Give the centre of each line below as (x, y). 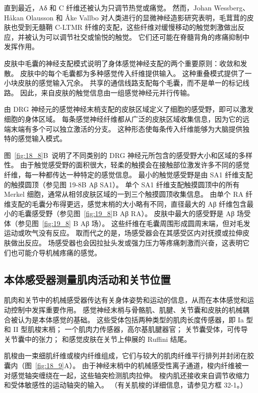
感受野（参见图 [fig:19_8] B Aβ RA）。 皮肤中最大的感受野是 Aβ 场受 (141, 213)
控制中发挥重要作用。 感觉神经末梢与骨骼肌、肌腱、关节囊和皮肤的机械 (127, 310)
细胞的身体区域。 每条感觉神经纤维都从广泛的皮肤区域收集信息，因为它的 (123, 118)
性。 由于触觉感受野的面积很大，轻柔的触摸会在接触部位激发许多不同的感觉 (127, 165)
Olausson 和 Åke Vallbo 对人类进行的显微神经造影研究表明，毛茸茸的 (136, 17)
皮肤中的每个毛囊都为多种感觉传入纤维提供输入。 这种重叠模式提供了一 (136, 73)
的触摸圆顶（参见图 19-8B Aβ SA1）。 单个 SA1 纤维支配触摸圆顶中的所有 (122, 184)
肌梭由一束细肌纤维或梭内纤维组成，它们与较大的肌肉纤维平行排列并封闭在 (126, 355)
